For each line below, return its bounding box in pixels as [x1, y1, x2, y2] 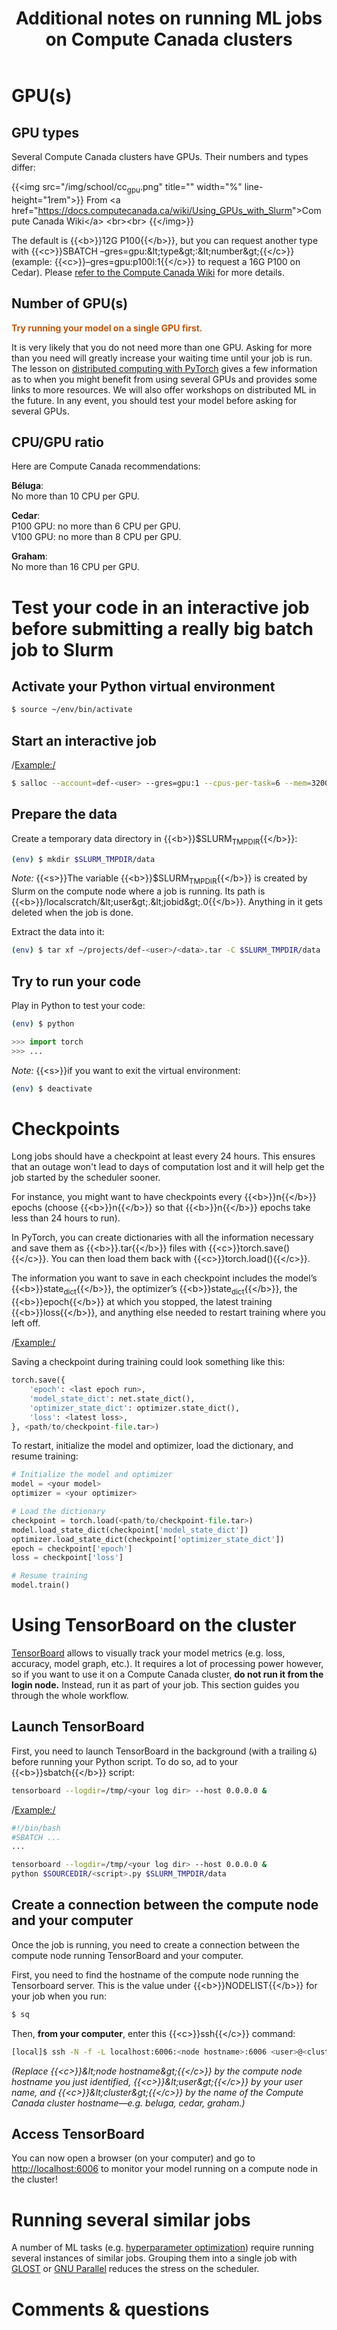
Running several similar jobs [11, 2208, 251, 2231]
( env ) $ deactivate [11, 1083, 93, 1094]
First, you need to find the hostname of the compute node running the [11, 1968, 299, 1981]
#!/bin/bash [11, 1823, 61, 1833]
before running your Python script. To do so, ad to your [11, 1755, 239, 1767]
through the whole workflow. [11, 1690, 129, 1701]
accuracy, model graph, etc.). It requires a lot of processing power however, [11, 1658, 324, 1669]
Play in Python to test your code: [11, 999, 146, 1011]
